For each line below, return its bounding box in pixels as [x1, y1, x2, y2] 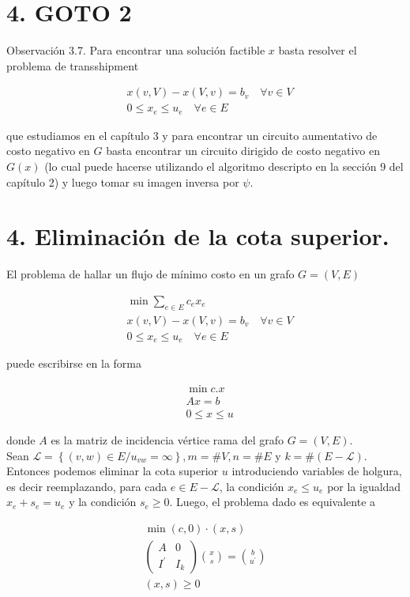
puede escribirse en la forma [6, 355, 141, 372]
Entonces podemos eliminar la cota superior [6, 463, 219, 479]
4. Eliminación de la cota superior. [6, 220, 389, 252]
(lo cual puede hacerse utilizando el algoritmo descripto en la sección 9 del [44, 158, 404, 175]
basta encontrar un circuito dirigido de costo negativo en [106, 142, 381, 159]
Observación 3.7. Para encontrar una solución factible [6, 42, 265, 59]
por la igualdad [327, 478, 401, 494]
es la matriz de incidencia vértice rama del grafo [51, 431, 284, 448]
